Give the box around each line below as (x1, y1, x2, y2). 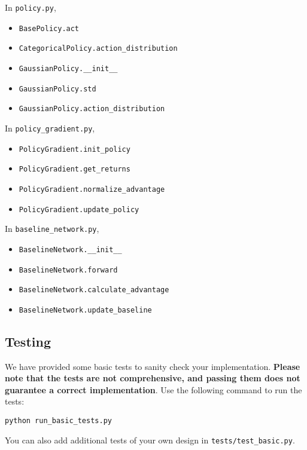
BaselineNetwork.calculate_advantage (19, 286, 169, 295)
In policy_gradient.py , (5, 121, 95, 134)
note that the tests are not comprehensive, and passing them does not (5, 372, 300, 384)
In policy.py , (5, 1, 56, 13)
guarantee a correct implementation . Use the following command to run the (5, 383, 302, 396)
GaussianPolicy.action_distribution (19, 105, 165, 114)
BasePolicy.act (19, 24, 80, 33)
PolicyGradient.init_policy (19, 145, 130, 154)
